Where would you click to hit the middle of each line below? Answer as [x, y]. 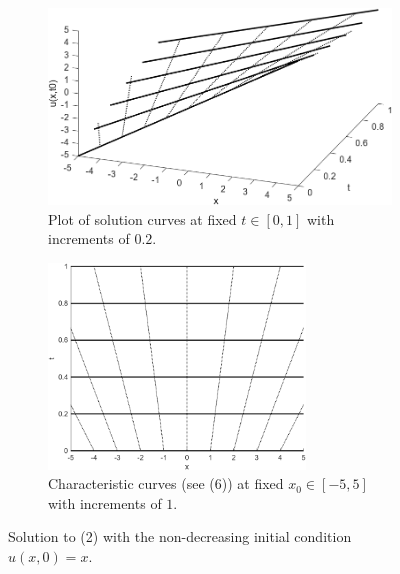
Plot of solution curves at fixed [142, 218]
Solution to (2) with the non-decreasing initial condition [180, 536]
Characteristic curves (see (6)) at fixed [166, 483]
